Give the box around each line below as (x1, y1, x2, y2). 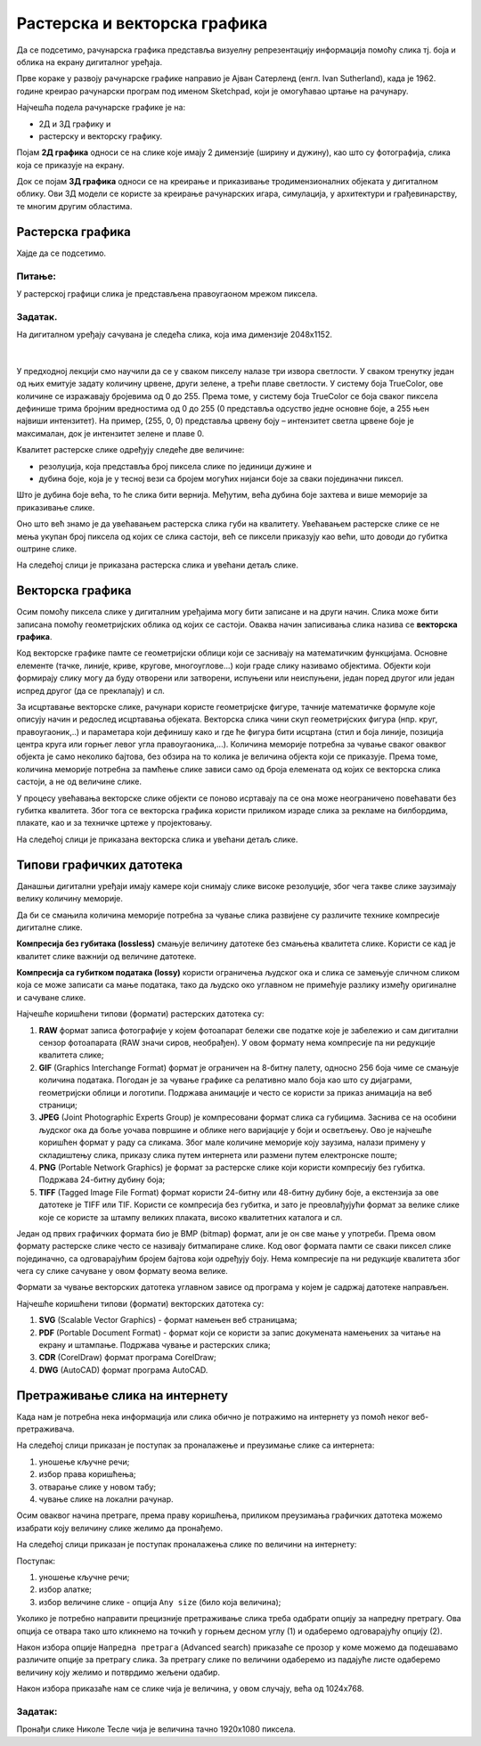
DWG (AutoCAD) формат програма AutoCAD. (38, 1364, 208, 1375)
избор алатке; (38, 1584, 93, 1595)
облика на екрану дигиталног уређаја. (16, 56, 163, 67)
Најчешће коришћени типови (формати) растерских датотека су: (16, 1008, 265, 1019)
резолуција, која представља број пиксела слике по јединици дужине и (38, 461, 312, 471)
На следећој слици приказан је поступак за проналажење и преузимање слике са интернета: (16, 1440, 375, 1451)
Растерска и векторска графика (16, 13, 268, 33)
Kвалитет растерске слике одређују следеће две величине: (16, 445, 245, 455)
